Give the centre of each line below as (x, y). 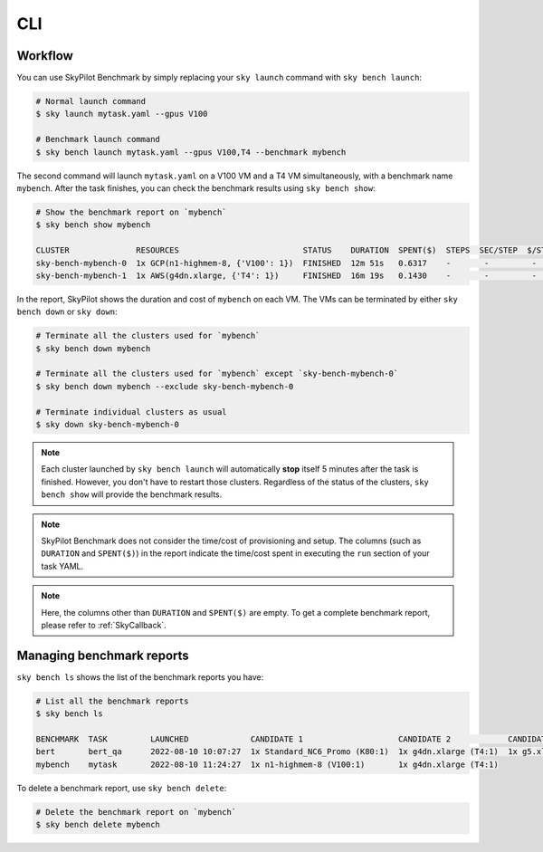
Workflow (45, 56)
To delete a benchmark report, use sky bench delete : (122, 788)
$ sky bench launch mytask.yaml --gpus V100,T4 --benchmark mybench (191, 152)
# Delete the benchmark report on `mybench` (136, 812)
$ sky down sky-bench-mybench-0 (108, 425)
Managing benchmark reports (103, 655)
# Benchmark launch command (98, 139)
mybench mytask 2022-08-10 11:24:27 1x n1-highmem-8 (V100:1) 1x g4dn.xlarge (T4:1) (267, 764)
